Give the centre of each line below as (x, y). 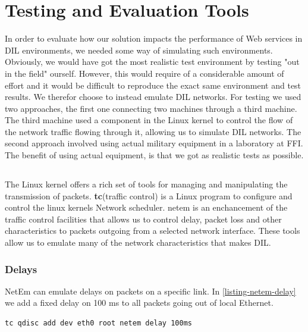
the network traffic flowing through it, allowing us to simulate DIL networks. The (153, 131)
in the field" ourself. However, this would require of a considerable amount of (144, 73)
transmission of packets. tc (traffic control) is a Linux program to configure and (149, 195)
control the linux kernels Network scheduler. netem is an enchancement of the (146, 207)
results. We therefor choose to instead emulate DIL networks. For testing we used (153, 97)
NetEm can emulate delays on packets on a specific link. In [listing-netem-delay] (150, 291)
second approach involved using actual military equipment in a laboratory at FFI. (154, 143)
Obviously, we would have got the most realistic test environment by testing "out (152, 62)
